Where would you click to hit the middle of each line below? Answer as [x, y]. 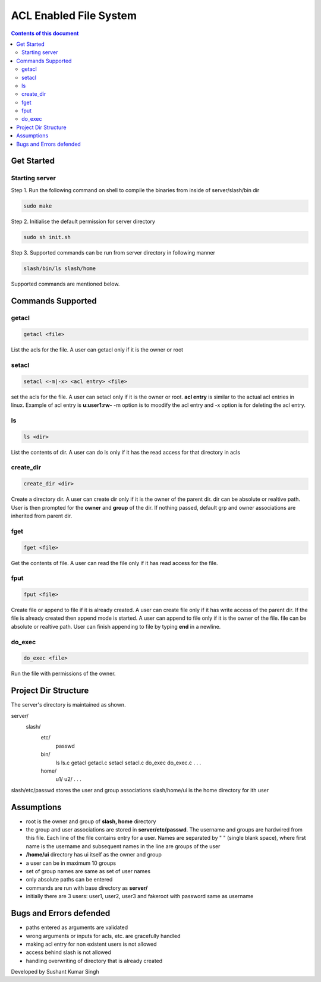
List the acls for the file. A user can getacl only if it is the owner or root [97, 350]
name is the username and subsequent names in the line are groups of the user [123, 846]
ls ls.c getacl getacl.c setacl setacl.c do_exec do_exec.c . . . [128, 763]
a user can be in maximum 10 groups [71, 863]
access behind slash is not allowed [68, 952]
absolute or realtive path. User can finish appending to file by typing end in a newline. [116, 626]
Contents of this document [45, 33]
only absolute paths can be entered [69, 880]
